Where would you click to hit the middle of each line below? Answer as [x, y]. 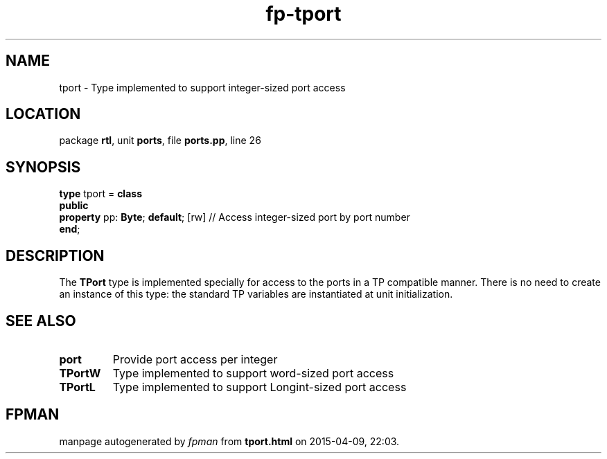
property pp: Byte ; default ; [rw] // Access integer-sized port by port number [235, 217]
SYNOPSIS [43, 167]
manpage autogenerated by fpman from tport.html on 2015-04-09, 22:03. [229, 441]
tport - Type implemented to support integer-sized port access [202, 87]
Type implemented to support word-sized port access [253, 373]
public [74, 206]
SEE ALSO [41, 321]
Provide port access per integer [195, 359]
